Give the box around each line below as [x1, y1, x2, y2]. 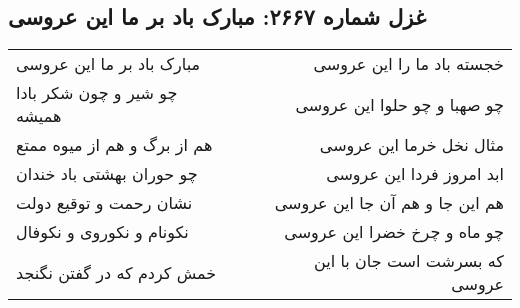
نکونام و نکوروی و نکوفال [16, 220, 189, 244]
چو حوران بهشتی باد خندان [16, 162, 198, 186]
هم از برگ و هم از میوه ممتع [16, 133, 213, 157]
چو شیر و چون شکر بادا [16, 81, 178, 105]
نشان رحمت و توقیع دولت [16, 191, 193, 215]
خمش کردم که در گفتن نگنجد [16, 260, 217, 284]
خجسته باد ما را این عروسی [313, 52, 504, 76]
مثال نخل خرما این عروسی [319, 133, 504, 157]
